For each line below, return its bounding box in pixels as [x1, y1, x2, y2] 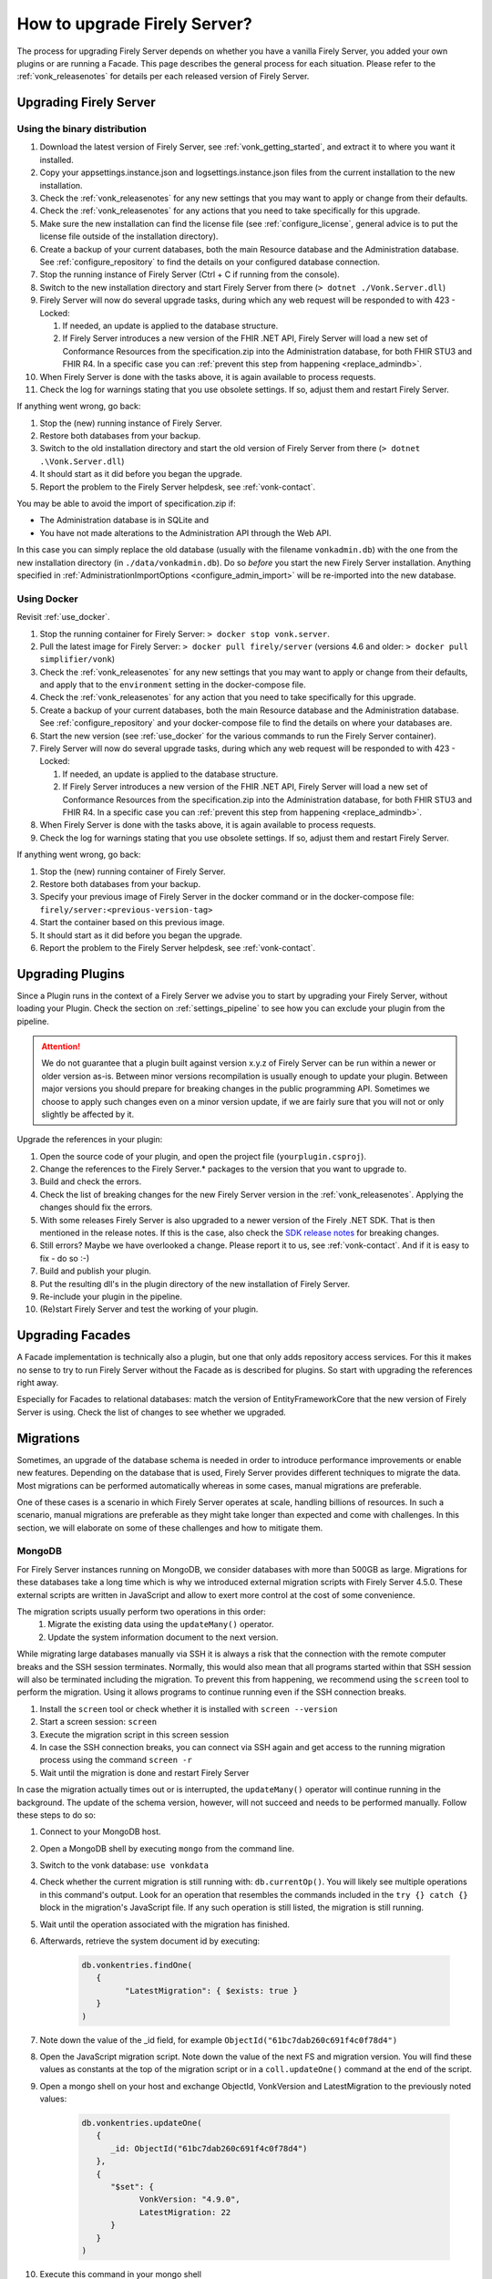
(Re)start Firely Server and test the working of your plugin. [39, 1304, 259, 1315]
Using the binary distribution [16, 123, 148, 136]
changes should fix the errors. [39, 1201, 153, 1212]
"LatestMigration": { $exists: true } [124, 1985, 298, 1995]
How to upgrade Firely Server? [16, 14, 252, 34]
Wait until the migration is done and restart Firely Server [39, 1767, 250, 1778]
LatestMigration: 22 [138, 2207, 231, 2217]
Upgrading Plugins [16, 966, 125, 982]
